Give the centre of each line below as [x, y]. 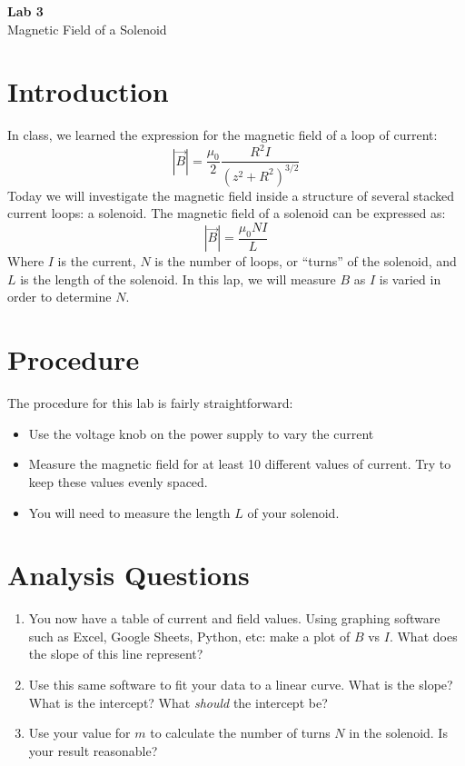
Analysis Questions [129, 575]
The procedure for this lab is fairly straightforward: [150, 403]
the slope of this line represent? [116, 654]
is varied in [410, 279]
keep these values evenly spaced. [118, 481]
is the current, [97, 261]
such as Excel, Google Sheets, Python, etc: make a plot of [189, 636]
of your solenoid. [293, 512]
